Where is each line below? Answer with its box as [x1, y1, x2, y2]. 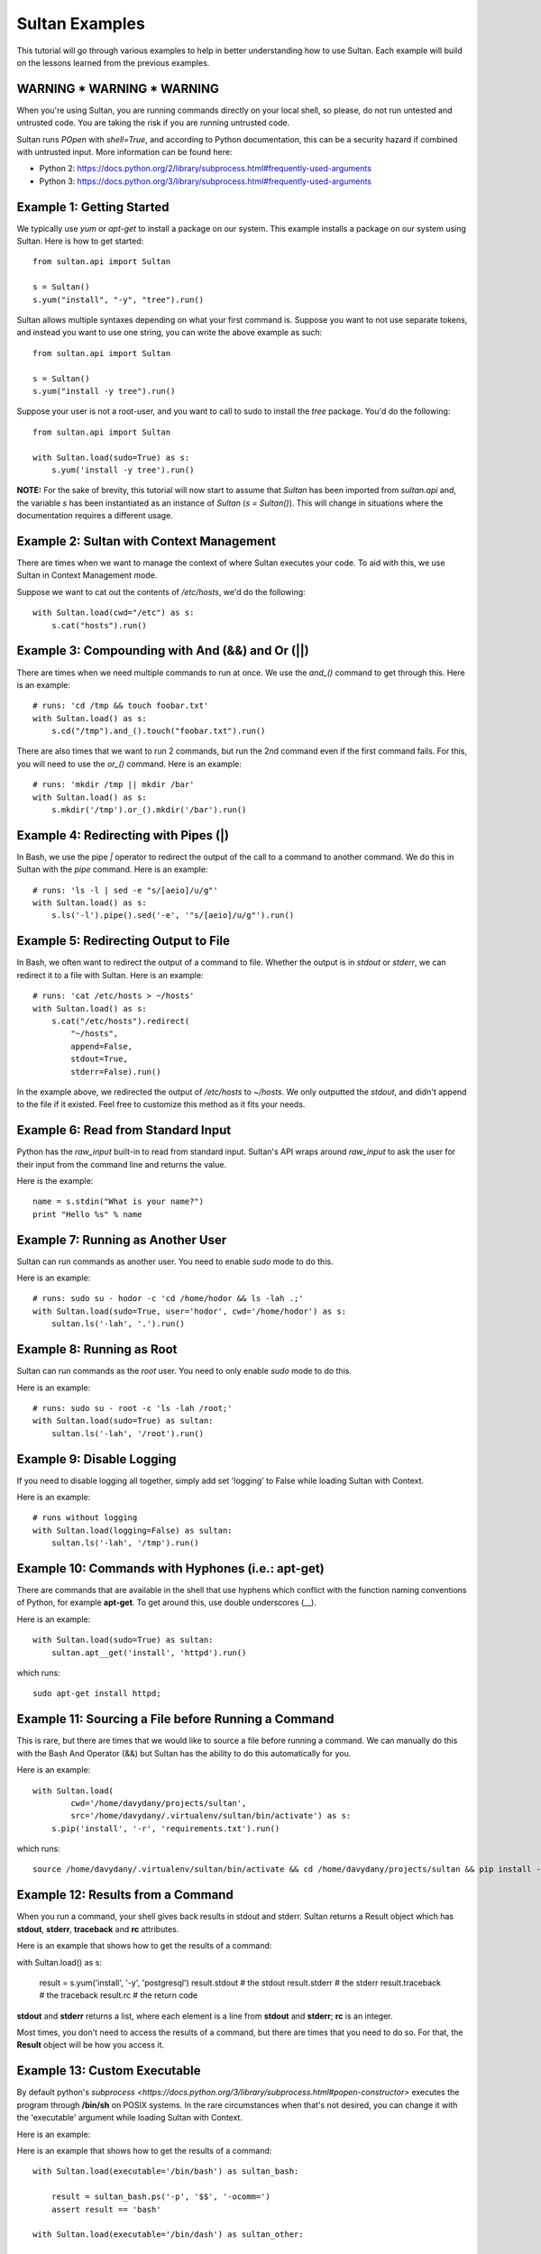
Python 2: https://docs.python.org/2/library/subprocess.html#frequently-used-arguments [39, 163, 371, 174]
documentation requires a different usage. [16, 510, 173, 521]
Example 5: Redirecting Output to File [16, 933, 230, 948]
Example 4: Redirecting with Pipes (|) [16, 828, 230, 843]
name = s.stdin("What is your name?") [32, 1196, 205, 1207]
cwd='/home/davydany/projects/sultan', [70, 1798, 247, 1808]
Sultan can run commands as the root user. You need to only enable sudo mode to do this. [16, 1366, 352, 1377]
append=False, [70, 1041, 133, 1051]
